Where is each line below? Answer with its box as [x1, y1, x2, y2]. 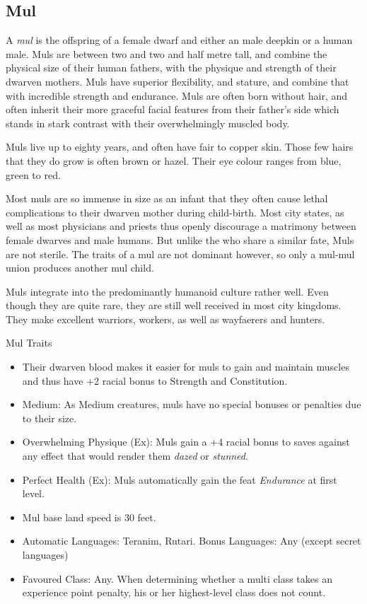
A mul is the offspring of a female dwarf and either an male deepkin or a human [6, 33, 353, 47]
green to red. [6, 167, 61, 182]
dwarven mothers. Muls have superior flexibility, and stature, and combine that [6, 74, 349, 88]
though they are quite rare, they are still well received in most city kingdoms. [6, 298, 342, 313]
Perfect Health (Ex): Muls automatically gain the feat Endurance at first [22, 472, 337, 487]
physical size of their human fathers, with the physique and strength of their [6, 60, 337, 75]
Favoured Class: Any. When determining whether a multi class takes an [22, 571, 332, 586]
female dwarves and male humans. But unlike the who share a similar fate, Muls [6, 232, 354, 247]
